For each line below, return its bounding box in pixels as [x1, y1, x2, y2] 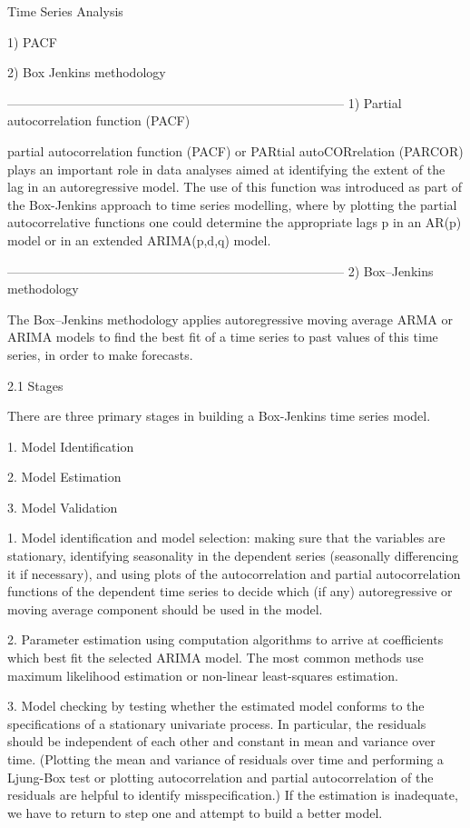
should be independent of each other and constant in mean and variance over [7, 732, 436, 751]
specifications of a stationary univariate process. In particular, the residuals [7, 713, 426, 733]
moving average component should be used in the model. [7, 599, 323, 618]
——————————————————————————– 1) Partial [7, 93, 402, 112]
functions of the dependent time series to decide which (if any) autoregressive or [7, 582, 453, 601]
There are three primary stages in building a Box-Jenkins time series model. [7, 406, 431, 425]
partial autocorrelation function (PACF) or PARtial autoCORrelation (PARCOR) [7, 141, 464, 160]
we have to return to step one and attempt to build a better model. [7, 803, 383, 822]
